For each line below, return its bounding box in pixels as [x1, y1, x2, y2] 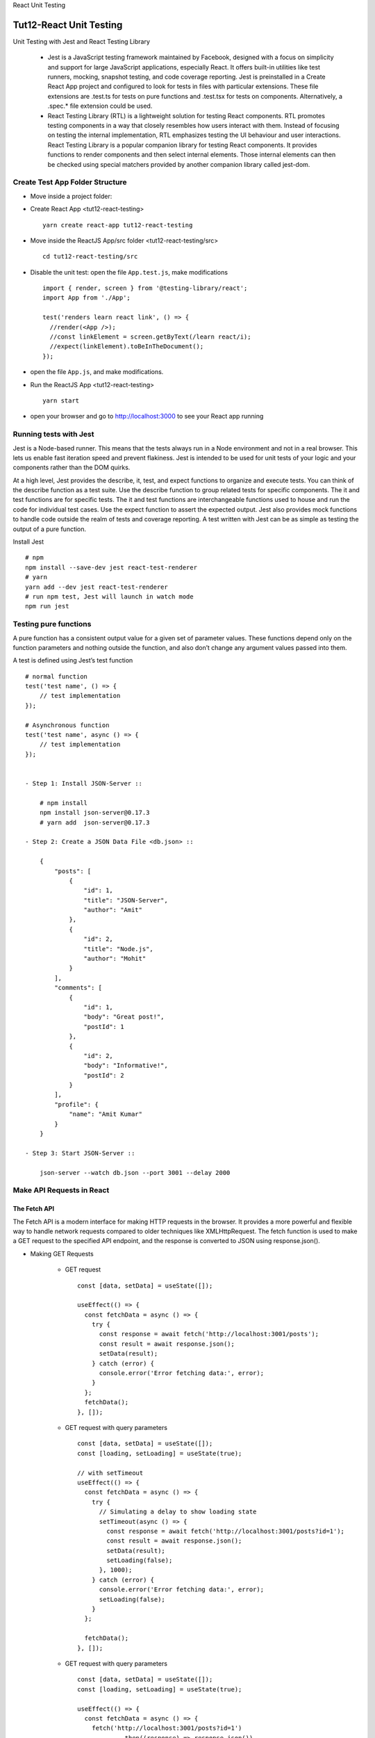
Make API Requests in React [12, 1185, 110, 1195]
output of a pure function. [12, 525, 87, 533]
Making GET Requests [30, 1249, 94, 1258]
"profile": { [54, 1101, 99, 1108]
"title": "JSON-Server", [83, 896, 168, 904]
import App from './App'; [42, 294, 131, 302]
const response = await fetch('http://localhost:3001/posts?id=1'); [106, 1527, 345, 1535]
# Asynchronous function [25, 721, 110, 729]
